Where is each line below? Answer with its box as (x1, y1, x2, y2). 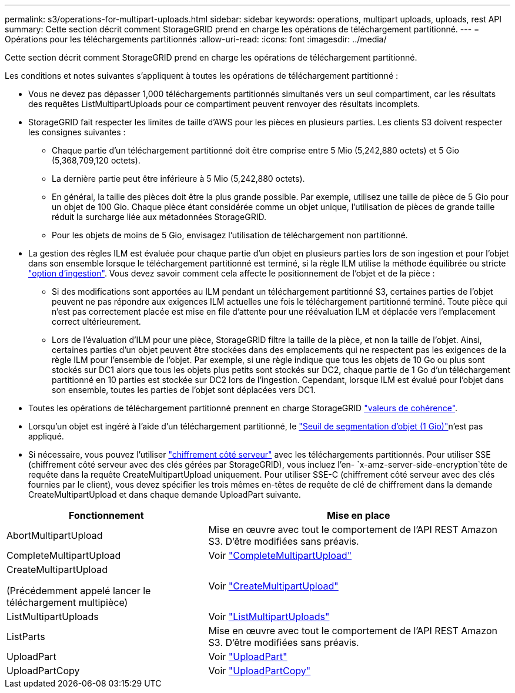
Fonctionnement (69, 509, 144, 521)
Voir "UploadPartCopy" (208, 665, 311, 677)
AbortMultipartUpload (6, 529, 103, 541)
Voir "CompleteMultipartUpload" (208, 549, 352, 561)
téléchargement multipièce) (6, 597, 128, 608)
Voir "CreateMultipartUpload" (208, 580, 339, 592)
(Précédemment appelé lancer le (6, 585, 151, 597)
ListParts (6, 631, 45, 642)
